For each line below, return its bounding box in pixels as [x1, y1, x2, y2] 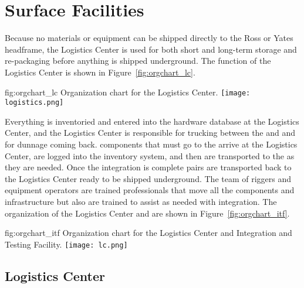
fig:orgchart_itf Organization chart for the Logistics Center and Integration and [5, 227, 292, 239]
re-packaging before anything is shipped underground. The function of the [5, 54, 271, 67]
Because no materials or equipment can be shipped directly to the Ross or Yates [5, 32, 293, 44]
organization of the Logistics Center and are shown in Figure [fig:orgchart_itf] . [5, 207, 290, 219]
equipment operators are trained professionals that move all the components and [5, 184, 295, 196]
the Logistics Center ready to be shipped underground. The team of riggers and [5, 172, 292, 184]
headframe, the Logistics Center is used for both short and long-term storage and [5, 43, 297, 55]
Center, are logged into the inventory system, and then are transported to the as [5, 149, 295, 162]
